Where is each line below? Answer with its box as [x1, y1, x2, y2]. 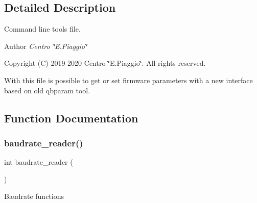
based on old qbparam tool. [4, 85, 90, 95]
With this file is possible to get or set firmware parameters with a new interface [4, 74, 253, 85]
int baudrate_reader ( [4, 157, 73, 167]
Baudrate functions [4, 191, 64, 201]
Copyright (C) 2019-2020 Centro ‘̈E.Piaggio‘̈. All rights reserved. [4, 58, 206, 68]
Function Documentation [4, 110, 138, 125]
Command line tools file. [4, 23, 81, 34]
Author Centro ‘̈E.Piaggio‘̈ [4, 40, 87, 51]
